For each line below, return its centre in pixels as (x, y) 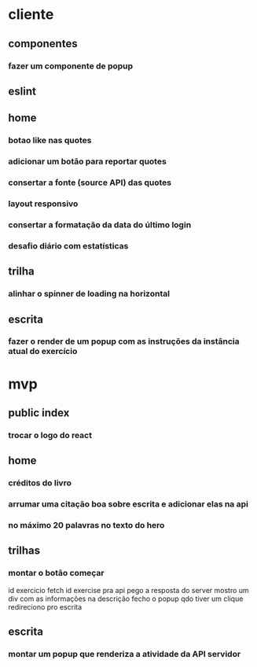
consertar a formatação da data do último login (100, 224)
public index (39, 413)
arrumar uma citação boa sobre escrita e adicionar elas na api (128, 504)
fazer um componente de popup (71, 66)
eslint (22, 91)
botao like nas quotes (50, 141)
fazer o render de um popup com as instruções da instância (124, 341)
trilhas (24, 551)
